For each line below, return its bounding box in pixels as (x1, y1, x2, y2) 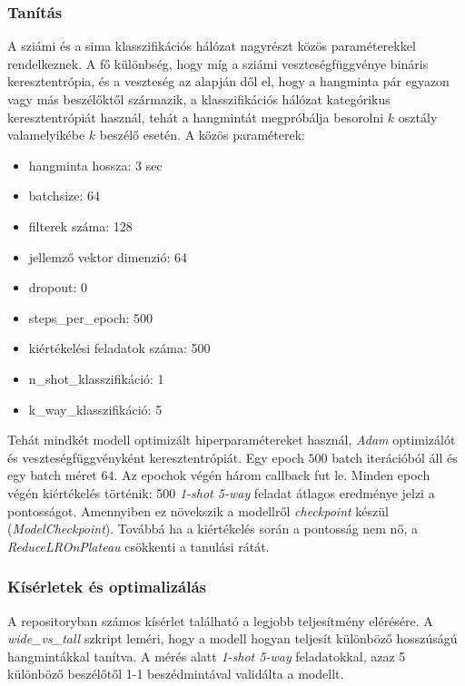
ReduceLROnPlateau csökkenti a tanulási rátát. (7, 536, 270, 555)
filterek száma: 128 (28, 216, 133, 235)
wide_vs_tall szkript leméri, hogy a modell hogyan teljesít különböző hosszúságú (7, 629, 458, 648)
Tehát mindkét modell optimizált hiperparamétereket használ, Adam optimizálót (7, 430, 456, 449)
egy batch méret (7, 465, 97, 485)
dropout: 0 (28, 278, 88, 297)
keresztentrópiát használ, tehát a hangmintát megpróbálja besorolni (7, 107, 384, 126)
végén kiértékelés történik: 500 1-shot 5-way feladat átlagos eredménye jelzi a (7, 483, 435, 502)
